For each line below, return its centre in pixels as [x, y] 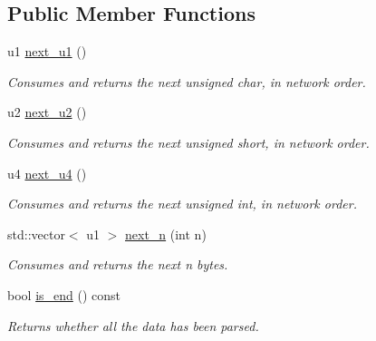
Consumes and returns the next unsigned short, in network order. [188, 142]
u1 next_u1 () [47, 51]
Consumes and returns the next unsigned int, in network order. [182, 204]
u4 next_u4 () [47, 173]
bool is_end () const [64, 294]
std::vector [36, 234]
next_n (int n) [166, 234]
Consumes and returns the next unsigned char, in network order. [187, 81]
